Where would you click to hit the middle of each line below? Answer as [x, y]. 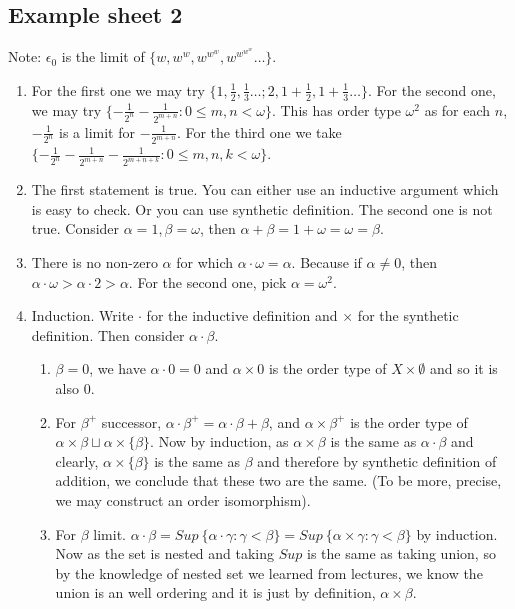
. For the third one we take [259, 131]
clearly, [77, 460]
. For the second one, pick [207, 281]
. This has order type [336, 109]
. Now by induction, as [219, 441]
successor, [131, 421]
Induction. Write [82, 315]
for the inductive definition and [242, 315]
